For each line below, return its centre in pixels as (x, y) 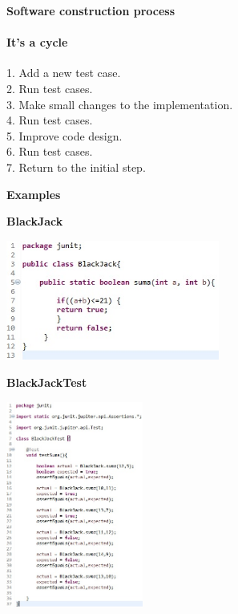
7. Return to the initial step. (76, 167)
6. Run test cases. (50, 151)
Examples (34, 194)
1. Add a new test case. (64, 73)
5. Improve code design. (65, 135)
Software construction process (91, 10)
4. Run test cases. (50, 120)
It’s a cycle (37, 42)
